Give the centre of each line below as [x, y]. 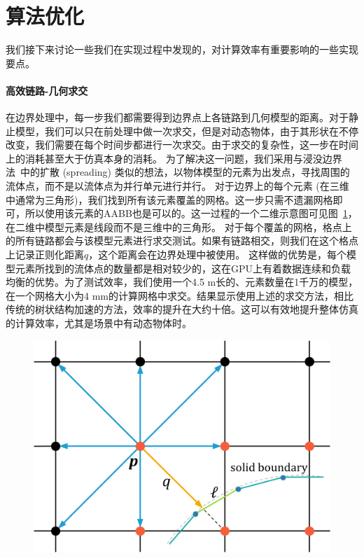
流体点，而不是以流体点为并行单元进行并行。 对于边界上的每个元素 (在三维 [177, 186]
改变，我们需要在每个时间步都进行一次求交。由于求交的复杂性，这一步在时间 [182, 145]
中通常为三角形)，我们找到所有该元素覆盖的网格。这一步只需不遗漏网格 [169, 199]
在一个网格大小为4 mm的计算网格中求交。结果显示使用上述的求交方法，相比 [180, 295]
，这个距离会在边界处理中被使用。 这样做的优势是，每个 [217, 254]
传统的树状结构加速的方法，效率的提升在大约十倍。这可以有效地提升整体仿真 [182, 309]
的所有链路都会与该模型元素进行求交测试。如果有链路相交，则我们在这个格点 [182, 240]
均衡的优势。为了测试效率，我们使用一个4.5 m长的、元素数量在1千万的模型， [182, 282]
